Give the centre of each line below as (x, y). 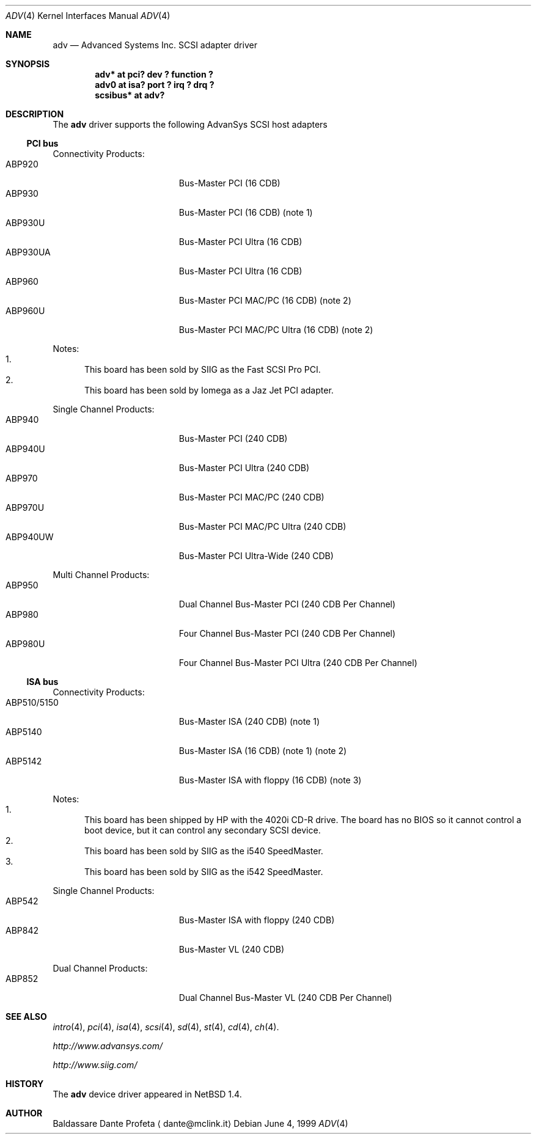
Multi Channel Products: (101, 575)
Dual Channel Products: (100, 968)
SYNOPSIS (28, 64)
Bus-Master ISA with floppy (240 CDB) (257, 920)
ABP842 (22, 930)
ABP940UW (30, 537)
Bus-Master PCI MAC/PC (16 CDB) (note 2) (265, 300)
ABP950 (22, 585)
